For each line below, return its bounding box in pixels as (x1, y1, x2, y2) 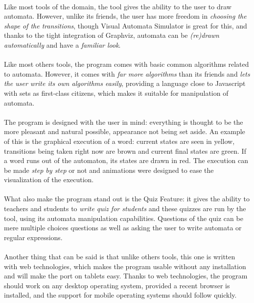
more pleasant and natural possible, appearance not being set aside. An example (4, 126, 245, 137)
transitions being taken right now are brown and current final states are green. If (4, 145, 246, 156)
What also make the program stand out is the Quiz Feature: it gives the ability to (4, 193, 250, 204)
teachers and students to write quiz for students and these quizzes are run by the (4, 203, 246, 214)
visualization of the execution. (4, 174, 94, 185)
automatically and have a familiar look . (4, 39, 121, 50)
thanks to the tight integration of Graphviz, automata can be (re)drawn (4, 30, 219, 40)
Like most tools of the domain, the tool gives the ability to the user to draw (4, 1, 231, 11)
